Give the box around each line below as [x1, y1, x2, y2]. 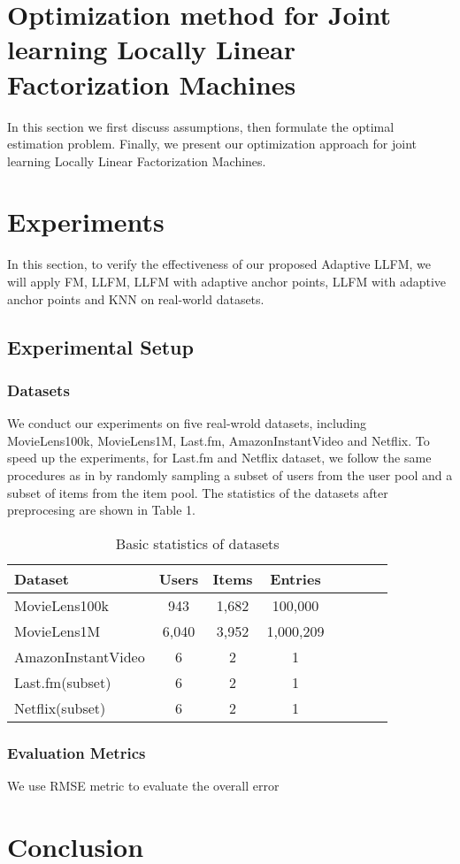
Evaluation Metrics [7, 741, 146, 763]
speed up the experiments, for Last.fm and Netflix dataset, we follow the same [7, 448, 432, 467]
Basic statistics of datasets [115, 532, 280, 554]
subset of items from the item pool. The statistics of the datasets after [7, 483, 388, 501]
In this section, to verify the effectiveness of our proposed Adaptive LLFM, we [7, 255, 431, 273]
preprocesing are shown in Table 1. [7, 501, 195, 519]
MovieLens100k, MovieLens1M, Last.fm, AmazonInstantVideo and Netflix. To [7, 431, 430, 449]
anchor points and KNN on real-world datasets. [7, 289, 264, 308]
